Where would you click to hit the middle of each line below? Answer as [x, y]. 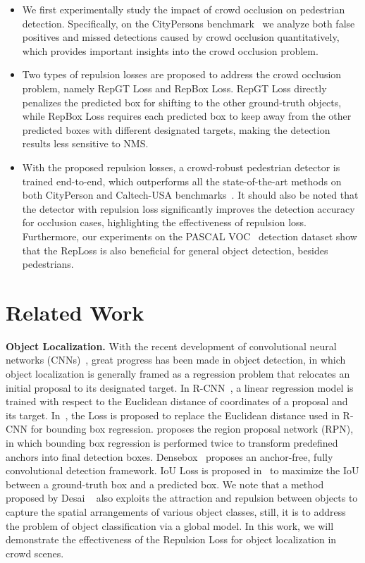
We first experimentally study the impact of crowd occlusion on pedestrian [184, 9]
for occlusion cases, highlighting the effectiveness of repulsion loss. [164, 222]
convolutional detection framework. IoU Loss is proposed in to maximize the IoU [182, 470]
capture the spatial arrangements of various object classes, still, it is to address [176, 511]
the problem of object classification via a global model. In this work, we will [170, 525]
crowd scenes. [35, 553]
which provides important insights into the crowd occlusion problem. [170, 50]
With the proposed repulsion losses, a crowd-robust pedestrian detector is [181, 167]
